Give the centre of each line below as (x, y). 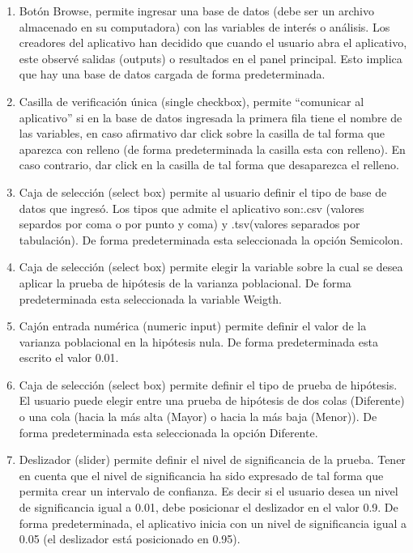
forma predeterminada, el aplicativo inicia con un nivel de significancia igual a (213, 523)
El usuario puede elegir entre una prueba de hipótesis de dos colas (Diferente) (212, 400)
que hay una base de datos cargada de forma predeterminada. (172, 74)
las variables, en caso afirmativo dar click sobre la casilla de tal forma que (202, 133)
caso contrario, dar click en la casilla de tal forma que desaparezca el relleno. (209, 165)
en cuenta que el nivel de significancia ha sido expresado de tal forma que (201, 475)
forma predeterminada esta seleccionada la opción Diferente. (168, 432)
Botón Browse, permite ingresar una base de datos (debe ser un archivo (196, 11)
